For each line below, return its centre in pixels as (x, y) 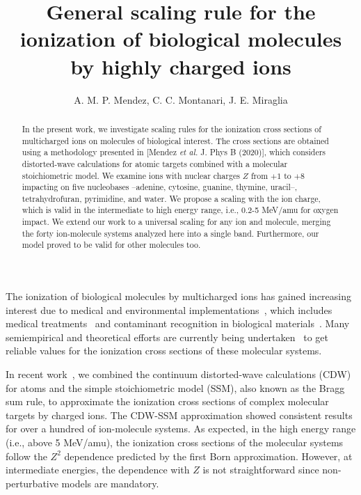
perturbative (32, 483)
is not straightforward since (261, 470)
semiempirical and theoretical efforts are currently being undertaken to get (167, 337)
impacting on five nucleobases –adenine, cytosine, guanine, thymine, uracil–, (160, 187)
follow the (26, 456)
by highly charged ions (181, 66)
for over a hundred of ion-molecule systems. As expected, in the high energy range (181, 429)
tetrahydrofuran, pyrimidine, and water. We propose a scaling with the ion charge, (171, 198)
